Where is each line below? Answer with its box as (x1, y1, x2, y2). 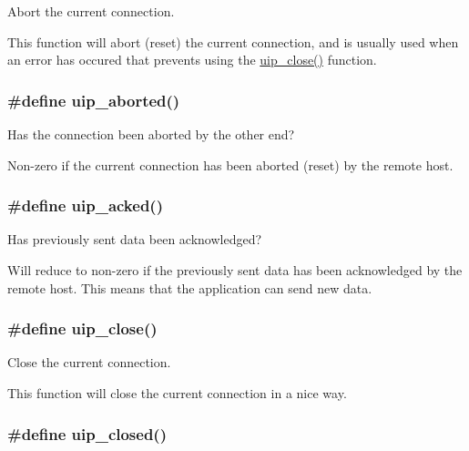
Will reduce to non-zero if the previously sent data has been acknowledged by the (7, 261, 463, 279)
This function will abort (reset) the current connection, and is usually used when (7, 32, 459, 51)
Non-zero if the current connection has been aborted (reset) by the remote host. (7, 155, 454, 174)
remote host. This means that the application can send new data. (7, 278, 372, 297)
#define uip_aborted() (7, 88, 180, 111)
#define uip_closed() (7, 422, 167, 445)
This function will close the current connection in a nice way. (7, 384, 347, 402)
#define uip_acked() (7, 194, 163, 217)
